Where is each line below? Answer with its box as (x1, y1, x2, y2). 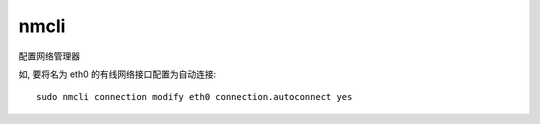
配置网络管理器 (18, 50, 80, 62)
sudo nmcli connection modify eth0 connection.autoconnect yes (36, 91, 353, 103)
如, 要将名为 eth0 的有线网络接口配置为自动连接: (18, 68, 217, 80)
